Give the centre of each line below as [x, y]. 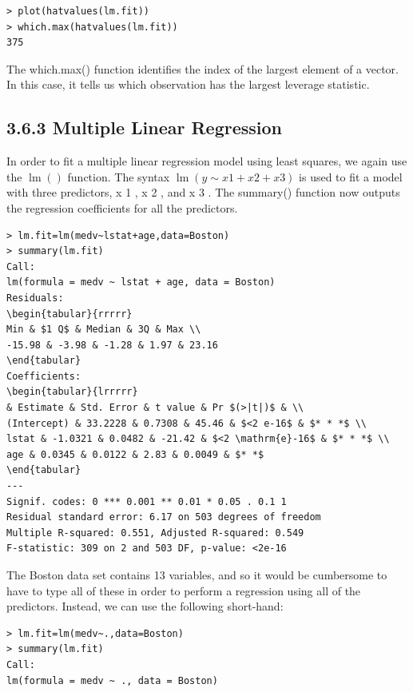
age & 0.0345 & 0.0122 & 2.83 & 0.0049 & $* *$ [135, 454]
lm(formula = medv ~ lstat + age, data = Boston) [141, 282]
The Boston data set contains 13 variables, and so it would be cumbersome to [197, 575]
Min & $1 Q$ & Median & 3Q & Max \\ [104, 330]
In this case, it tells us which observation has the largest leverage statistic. [188, 84]
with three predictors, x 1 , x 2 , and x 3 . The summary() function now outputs [203, 192]
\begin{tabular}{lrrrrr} [72, 392]
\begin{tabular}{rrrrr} [69, 314]
